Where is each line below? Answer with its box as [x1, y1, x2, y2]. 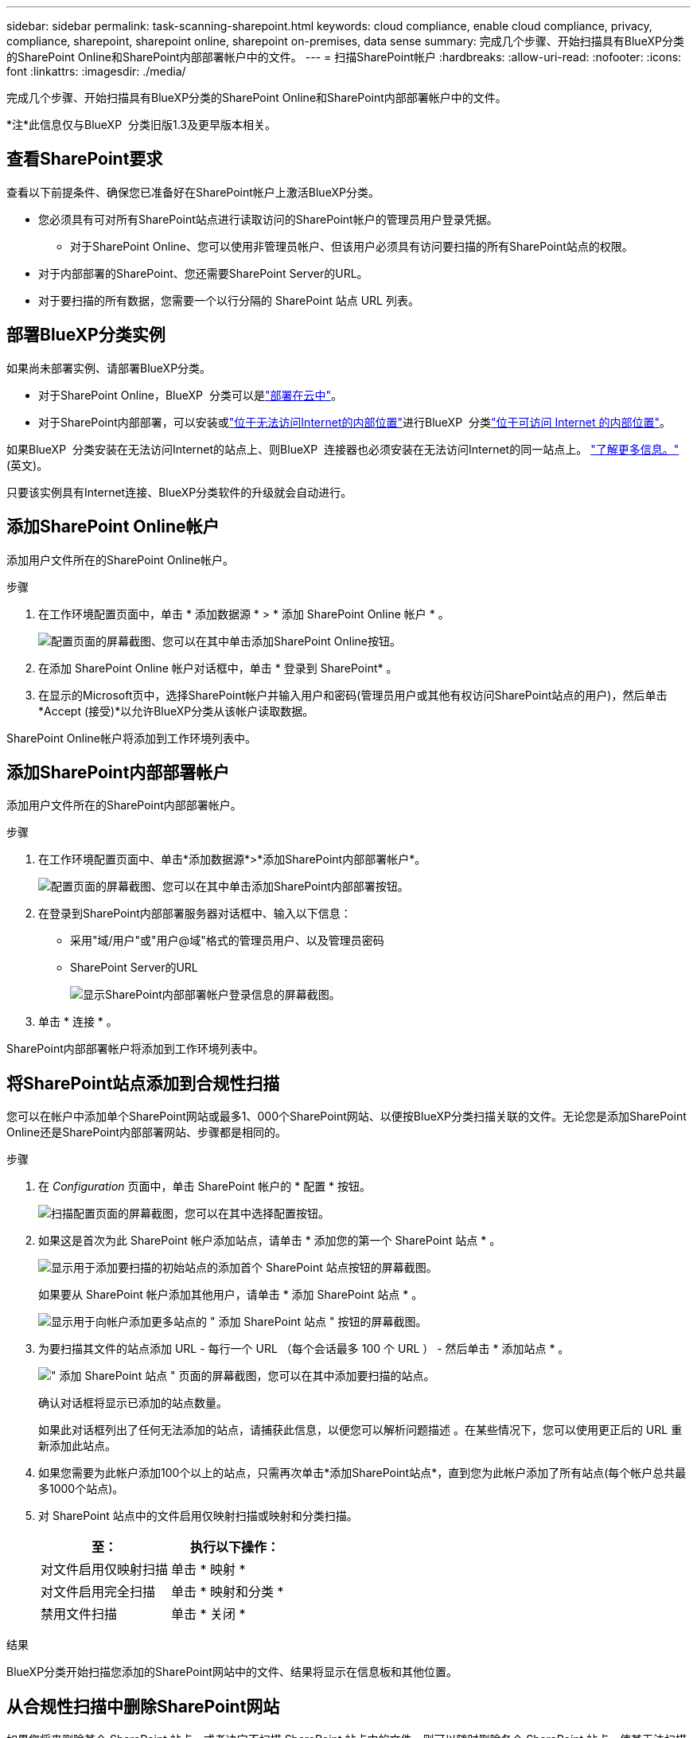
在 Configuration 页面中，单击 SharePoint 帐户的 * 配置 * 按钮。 [38, 1179, 372, 1194]
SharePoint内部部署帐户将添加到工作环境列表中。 [6, 1042, 264, 1056]
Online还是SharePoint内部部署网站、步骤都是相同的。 [6, 1125, 287, 1140]
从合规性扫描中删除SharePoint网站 [6, 1696, 280, 1717]
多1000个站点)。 [38, 1482, 124, 1496]
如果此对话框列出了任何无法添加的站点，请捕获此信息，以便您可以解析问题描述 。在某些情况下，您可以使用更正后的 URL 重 [38, 1423, 683, 1437]
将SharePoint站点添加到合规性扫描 [6, 1073, 280, 1093]
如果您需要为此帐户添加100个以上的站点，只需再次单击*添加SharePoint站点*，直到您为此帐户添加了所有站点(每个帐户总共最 [38, 1466, 687, 1480]
